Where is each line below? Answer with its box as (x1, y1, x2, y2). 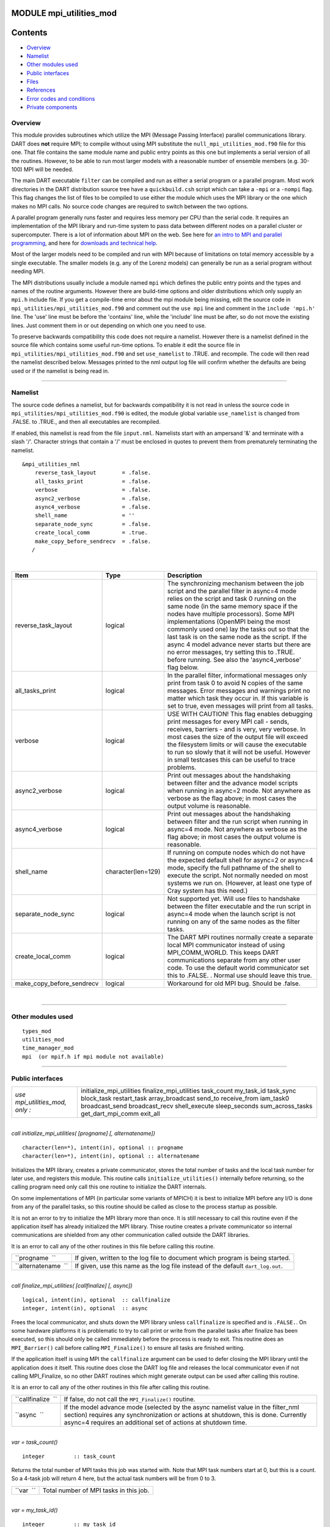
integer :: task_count (22, 1452, 116, 1460)
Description (167, 571, 202, 580)
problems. (167, 763, 197, 771)
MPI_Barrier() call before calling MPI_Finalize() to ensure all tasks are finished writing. (11, 1344, 245, 1351)
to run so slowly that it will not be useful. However (167, 748, 311, 756)
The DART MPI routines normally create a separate (167, 933, 313, 941)
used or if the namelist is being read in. (11, 367, 109, 374)
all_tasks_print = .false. (34, 478, 152, 485)
